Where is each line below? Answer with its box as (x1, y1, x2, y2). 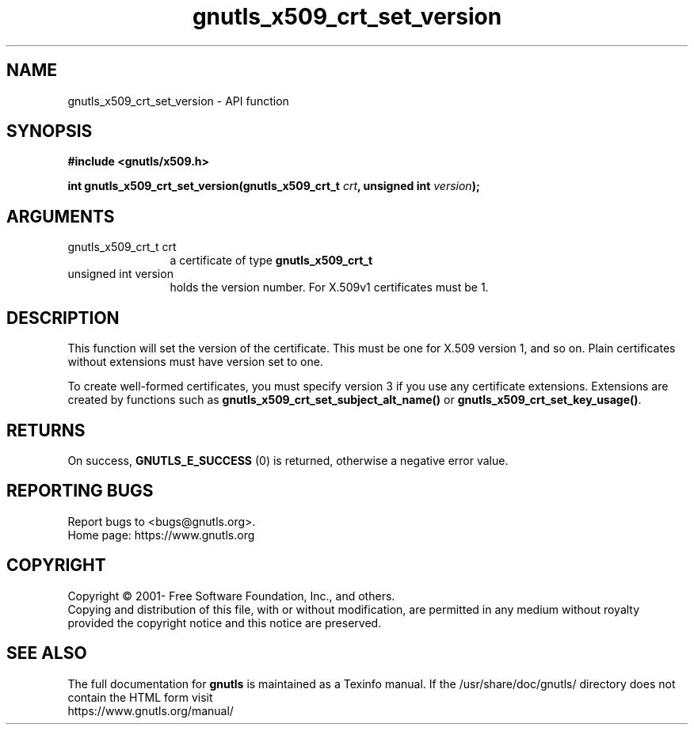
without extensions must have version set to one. (67, 355, 323, 369)
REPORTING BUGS (6, 481, 154, 501)
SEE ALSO (6, 643, 87, 664)
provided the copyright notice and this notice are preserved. (67, 615, 382, 630)
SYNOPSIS (6, 121, 93, 142)
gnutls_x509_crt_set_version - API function (67, 93, 289, 108)
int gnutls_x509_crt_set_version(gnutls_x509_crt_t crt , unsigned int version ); (67, 179, 480, 193)
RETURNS (6, 420, 86, 440)
